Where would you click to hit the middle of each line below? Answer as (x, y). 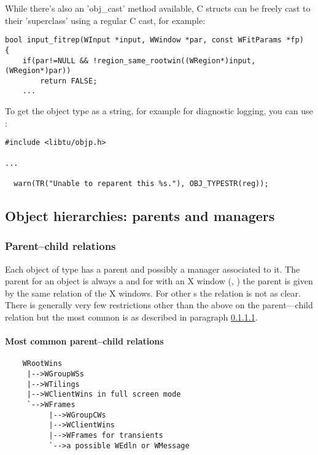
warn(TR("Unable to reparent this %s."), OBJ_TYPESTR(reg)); (141, 183)
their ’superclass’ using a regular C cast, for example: (105, 20)
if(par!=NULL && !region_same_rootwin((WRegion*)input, (139, 60)
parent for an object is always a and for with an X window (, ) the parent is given (159, 281)
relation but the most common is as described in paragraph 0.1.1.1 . (131, 317)
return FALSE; (69, 81)
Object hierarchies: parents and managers (140, 215)
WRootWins (42, 364)
